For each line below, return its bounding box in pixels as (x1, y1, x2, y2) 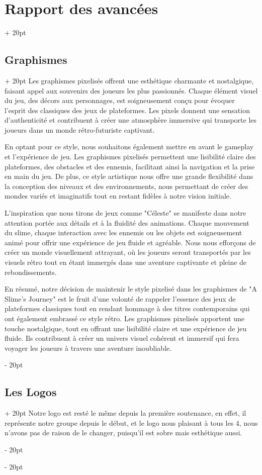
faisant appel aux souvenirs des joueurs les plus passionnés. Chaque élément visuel (5, 85, 258, 96)
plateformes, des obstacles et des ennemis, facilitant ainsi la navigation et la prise (5, 161, 255, 171)
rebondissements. (5, 266, 57, 277)
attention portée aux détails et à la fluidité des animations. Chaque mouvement (5, 217, 249, 228)
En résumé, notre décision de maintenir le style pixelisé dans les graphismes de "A (5, 283, 257, 294)
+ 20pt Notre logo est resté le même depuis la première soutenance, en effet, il (5, 408, 246, 418)
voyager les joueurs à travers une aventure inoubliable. (5, 342, 172, 353)
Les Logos (5, 384, 57, 400)
